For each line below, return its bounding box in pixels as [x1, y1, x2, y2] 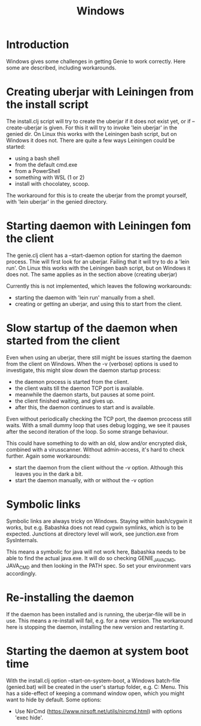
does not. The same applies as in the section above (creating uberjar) [6, 271, 178, 278]
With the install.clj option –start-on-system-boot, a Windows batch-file [6, 677, 181, 684]
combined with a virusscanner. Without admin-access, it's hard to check [6, 446, 185, 453]
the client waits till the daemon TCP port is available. [14, 385, 144, 392]
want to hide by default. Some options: [6, 696, 102, 703]
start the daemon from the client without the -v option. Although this [14, 464, 184, 471]
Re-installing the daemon [6, 591, 135, 604]
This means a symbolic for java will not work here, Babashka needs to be [6, 548, 186, 555]
